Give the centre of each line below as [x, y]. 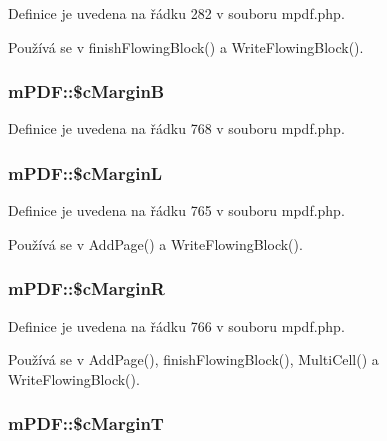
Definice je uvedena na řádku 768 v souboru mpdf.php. [176, 128]
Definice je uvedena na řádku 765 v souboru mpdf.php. [176, 210]
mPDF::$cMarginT [86, 423]
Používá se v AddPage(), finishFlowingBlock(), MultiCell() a [193, 359]
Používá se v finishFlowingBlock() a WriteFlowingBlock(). [186, 46]
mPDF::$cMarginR [86, 288]
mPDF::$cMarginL [85, 172]
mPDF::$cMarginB [86, 91]
